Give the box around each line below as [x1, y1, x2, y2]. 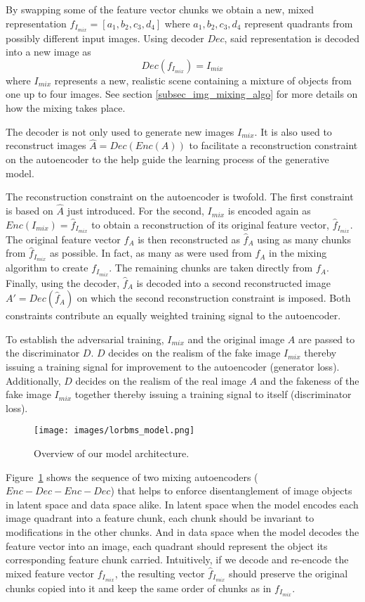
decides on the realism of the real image [75, 373, 246, 388]
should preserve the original [228, 565, 348, 580]
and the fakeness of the [260, 373, 359, 388]
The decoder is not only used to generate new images [6, 124, 234, 139]
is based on [6, 203, 53, 218]
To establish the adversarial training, [6, 331, 164, 346]
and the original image [187, 331, 285, 346]
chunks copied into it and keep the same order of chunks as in [6, 580, 272, 595]
